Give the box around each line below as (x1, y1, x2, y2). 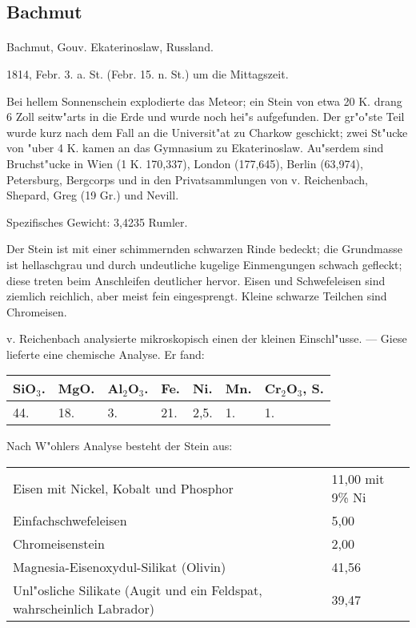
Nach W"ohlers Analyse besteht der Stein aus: (6, 437, 233, 454)
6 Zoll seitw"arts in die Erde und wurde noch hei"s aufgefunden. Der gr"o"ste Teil (6, 108, 405, 125)
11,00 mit (331, 469, 385, 489)
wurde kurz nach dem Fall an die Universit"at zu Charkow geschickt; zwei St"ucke (6, 123, 408, 140)
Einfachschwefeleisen (13, 511, 127, 530)
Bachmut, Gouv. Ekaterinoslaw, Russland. (6, 38, 214, 55)
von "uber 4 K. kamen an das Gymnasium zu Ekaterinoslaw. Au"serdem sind (6, 139, 384, 156)
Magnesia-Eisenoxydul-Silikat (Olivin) (13, 558, 226, 577)
